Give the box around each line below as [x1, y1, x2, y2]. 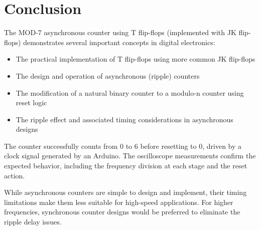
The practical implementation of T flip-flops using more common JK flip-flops [16, 54, 255, 64]
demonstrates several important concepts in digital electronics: [23, 37, 215, 47]
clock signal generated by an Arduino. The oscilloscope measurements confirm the [4, 150, 256, 161]
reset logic [16, 97, 47, 108]
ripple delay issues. [4, 216, 62, 227]
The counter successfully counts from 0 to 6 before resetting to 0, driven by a [4, 140, 242, 151]
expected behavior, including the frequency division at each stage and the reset [4, 160, 247, 171]
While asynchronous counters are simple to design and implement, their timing [4, 187, 247, 197]
